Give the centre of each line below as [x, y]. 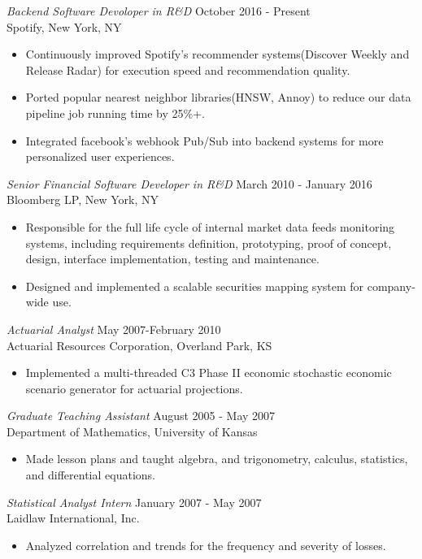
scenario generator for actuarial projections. [134, 388]
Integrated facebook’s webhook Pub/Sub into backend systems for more [204, 140]
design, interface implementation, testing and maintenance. [172, 259]
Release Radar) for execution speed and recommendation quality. [188, 69]
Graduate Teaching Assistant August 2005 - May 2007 [141, 416]
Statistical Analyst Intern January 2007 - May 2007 [134, 502]
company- [391, 286]
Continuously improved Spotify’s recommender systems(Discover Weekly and [218, 54]
